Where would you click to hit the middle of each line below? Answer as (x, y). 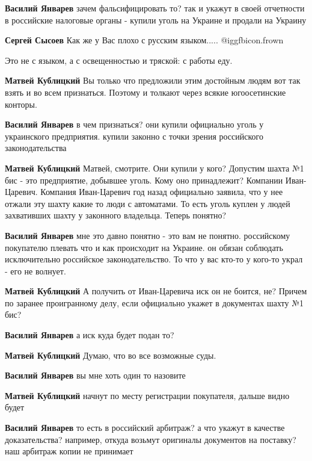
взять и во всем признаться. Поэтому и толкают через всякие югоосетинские (145, 92)
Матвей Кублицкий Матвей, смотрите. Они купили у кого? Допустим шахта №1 (154, 168)
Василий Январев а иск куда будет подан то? (90, 335)
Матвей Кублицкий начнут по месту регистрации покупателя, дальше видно (147, 395)
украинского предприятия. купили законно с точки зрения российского (134, 136)
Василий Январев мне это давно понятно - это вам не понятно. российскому (148, 235)
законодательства (36, 148)
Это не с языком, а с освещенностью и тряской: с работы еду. (119, 60)
